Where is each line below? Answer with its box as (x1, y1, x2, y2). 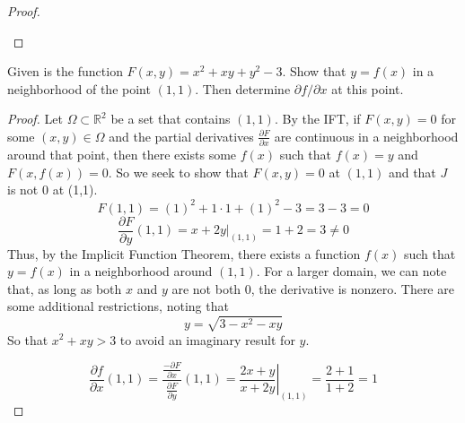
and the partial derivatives (109, 126, 254, 145)
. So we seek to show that (108, 162, 249, 181)
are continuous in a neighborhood (274, 126, 459, 145)
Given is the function (7, 62, 123, 81)
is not (7, 180, 39, 199)
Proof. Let (7, 109, 63, 128)
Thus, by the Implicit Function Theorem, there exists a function (7, 244, 361, 263)
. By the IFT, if (274, 109, 361, 128)
